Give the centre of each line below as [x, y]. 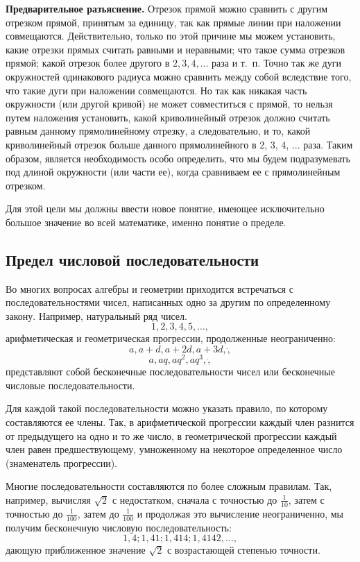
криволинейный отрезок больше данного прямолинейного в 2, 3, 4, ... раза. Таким [179, 144]
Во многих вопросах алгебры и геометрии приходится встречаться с [149, 288]
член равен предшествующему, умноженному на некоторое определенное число [174, 449]
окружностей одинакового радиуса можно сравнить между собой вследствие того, [179, 76]
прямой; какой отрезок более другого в [88, 63]
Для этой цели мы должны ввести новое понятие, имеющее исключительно [165, 208]
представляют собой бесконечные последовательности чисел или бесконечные [170, 372]
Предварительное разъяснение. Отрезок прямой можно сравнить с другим [167, 8]
